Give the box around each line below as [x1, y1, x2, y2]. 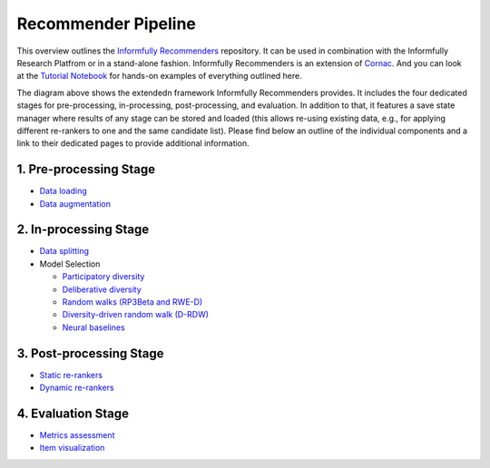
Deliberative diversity [62, 284, 142, 295]
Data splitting [39, 246, 90, 257]
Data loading [39, 186, 88, 197]
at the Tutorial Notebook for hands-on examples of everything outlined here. [16, 71, 303, 82]
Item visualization [39, 443, 105, 453]
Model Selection [39, 258, 101, 269]
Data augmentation [39, 198, 111, 209]
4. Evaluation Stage [16, 405, 129, 421]
